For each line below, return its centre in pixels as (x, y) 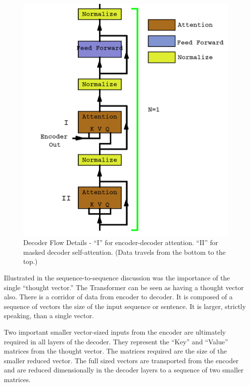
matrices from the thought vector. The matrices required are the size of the (115, 351)
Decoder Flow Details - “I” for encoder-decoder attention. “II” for (121, 242)
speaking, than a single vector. (49, 316)
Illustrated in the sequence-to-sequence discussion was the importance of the (117, 278)
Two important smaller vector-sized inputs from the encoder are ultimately (115, 332)
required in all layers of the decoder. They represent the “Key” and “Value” (116, 341)
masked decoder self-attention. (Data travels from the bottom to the (125, 252)
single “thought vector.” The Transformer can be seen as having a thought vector (124, 287)
